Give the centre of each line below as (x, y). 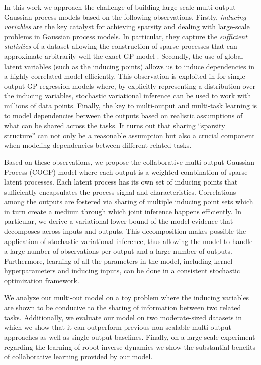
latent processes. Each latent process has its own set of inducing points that (121, 182)
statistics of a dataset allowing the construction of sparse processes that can (121, 46)
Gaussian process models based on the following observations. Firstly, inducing (125, 16)
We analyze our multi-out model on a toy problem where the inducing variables (127, 297)
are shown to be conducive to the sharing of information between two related (123, 307)
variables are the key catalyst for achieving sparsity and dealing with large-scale (127, 26)
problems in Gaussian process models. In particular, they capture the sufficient (126, 36)
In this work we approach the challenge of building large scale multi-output (120, 7)
